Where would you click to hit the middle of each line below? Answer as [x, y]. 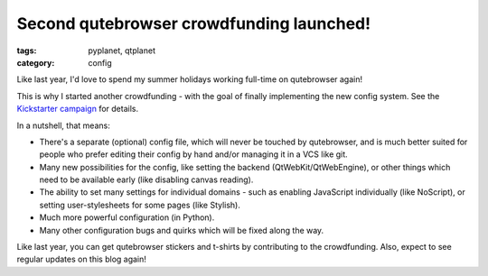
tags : [27, 51]
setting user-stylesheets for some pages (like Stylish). [140, 205]
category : [36, 62]
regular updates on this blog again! [81, 259]
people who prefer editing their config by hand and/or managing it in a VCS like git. [193, 154]
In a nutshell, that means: [63, 125]
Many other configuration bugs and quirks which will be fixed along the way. [182, 230]
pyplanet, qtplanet [122, 51]
